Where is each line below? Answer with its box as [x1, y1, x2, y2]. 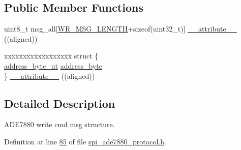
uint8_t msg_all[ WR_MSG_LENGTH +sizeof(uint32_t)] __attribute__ [4, 23, 237, 34]
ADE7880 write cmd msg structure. [4, 119, 115, 130]
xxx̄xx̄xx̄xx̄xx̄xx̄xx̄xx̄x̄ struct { [4, 50, 99, 61]
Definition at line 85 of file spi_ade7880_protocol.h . [4, 136, 166, 146]
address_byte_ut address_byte [4, 60, 102, 71]
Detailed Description [4, 95, 115, 111]
